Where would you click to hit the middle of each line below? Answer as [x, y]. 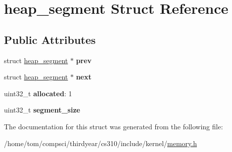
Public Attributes [50, 39]
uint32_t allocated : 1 [38, 93]
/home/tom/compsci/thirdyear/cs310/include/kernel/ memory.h [100, 143]
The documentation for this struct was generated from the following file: [114, 126]
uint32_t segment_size [42, 110]
